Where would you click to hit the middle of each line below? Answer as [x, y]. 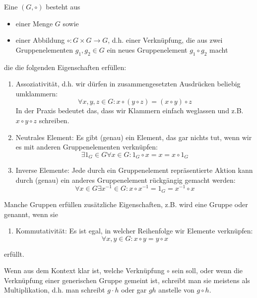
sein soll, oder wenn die [207, 270]
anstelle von [176, 290]
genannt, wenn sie [31, 214]
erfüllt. [14, 254]
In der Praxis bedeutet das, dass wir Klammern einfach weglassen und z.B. [129, 111]
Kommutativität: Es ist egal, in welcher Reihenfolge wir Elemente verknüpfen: [134, 231]
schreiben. [54, 120]
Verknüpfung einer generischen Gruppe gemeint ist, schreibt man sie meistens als [127, 280]
